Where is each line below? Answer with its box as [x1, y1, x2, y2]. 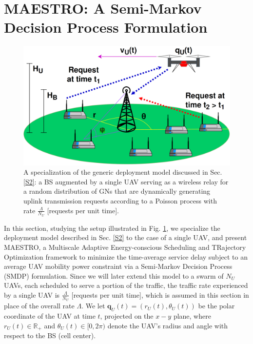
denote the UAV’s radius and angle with [107, 320, 228, 330]
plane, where [173, 311, 211, 321]
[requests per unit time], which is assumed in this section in [71, 289, 249, 300]
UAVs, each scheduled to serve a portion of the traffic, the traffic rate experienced [4, 280, 248, 290]
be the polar [198, 301, 235, 311]
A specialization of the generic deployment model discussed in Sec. [23, 167, 222, 177]
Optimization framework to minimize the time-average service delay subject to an [4, 251, 248, 262]
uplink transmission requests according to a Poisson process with [23, 195, 217, 205]
